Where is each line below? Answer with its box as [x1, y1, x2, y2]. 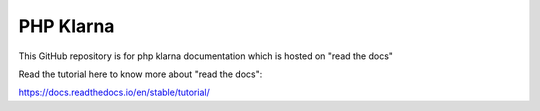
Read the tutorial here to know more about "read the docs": [18, 68, 263, 80]
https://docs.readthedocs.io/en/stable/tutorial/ [18, 86, 210, 99]
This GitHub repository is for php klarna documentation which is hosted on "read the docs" [18, 50, 394, 62]
